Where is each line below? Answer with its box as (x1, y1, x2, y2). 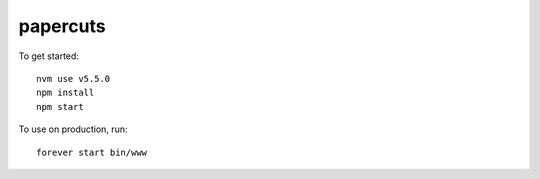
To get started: (18, 50, 80, 62)
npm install (36, 87, 95, 99)
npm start (36, 101, 84, 112)
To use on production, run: (18, 123, 128, 135)
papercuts (18, 15, 106, 37)
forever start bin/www (36, 146, 148, 158)
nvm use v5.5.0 (36, 73, 111, 84)
